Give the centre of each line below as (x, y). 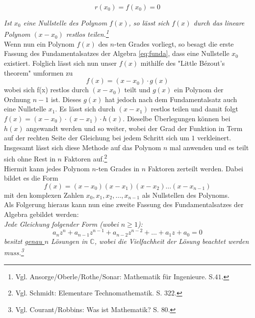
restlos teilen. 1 (87, 33)
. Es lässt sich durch (85, 109)
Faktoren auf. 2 (86, 158)
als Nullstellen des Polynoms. (186, 195)
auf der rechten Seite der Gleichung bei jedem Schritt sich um (97, 138)
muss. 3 (14, 252)
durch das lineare (219, 23)
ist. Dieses (66, 99)
